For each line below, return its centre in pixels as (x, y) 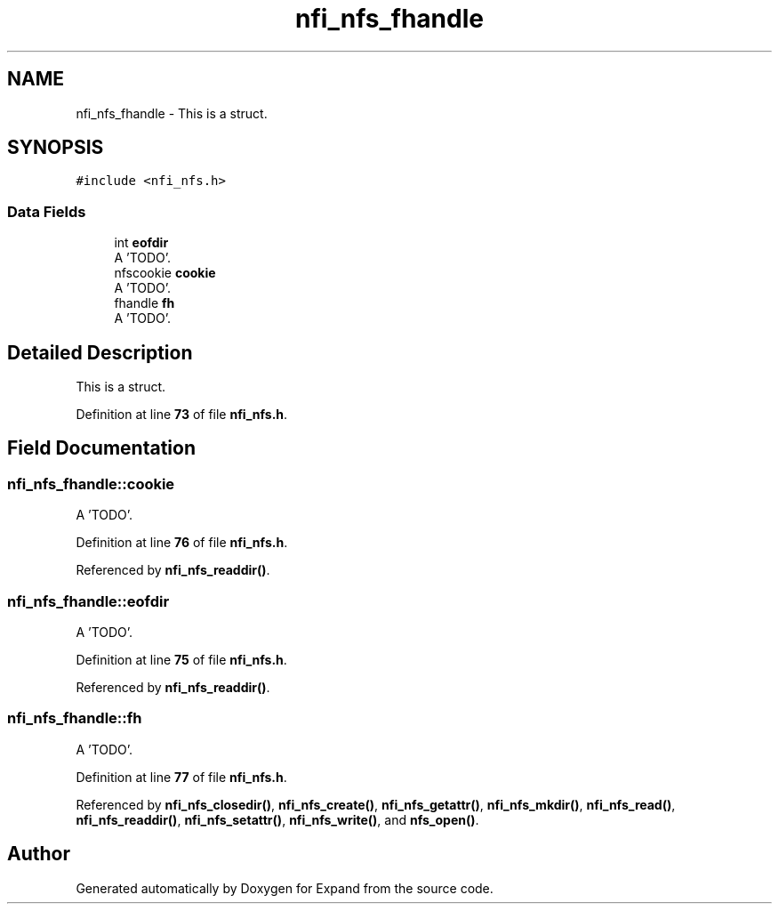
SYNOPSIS (56, 148)
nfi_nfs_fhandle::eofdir (88, 601)
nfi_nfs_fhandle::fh (75, 718)
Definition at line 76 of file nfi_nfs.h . (182, 543)
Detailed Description (100, 352)
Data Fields (47, 211)
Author (39, 854)
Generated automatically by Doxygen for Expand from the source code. (285, 888)
